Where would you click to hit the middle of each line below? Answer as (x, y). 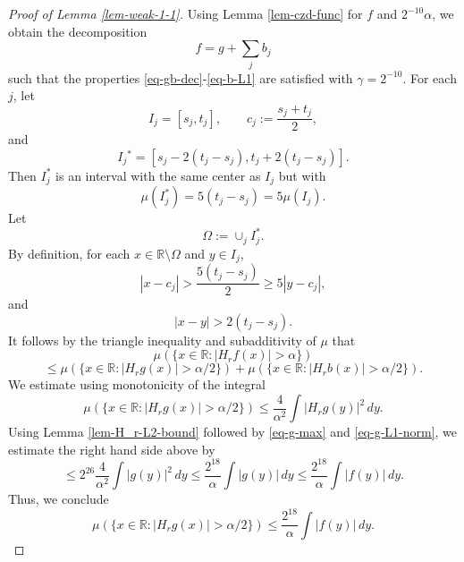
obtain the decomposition (78, 31)
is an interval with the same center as (158, 175)
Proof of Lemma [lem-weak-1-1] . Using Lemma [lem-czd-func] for (186, 13)
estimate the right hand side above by (112, 449)
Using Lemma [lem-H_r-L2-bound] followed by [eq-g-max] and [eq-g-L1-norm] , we (233, 432)
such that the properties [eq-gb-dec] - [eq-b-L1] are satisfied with (181, 77)
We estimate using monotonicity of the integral (137, 384)
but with (302, 175)
